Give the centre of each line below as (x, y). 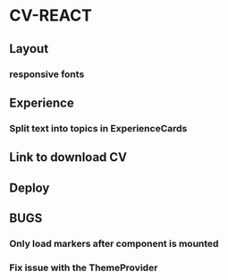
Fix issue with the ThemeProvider (84, 267)
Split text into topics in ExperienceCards (98, 128)
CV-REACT (51, 16)
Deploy (30, 187)
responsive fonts (47, 74)
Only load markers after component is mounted (114, 243)
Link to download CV (68, 157)
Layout (29, 49)
